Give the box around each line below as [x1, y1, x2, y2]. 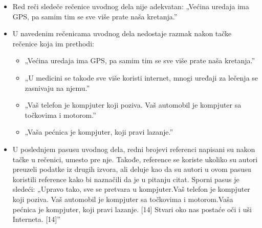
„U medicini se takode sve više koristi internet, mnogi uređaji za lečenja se [25, 72, 258, 83]
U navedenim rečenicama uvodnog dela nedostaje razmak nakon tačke [12, 28, 232, 39]
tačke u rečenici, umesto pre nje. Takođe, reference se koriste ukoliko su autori [12, 154, 258, 164]
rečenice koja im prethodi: [12, 38, 94, 48]
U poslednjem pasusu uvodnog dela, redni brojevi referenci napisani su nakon [12, 143, 255, 154]
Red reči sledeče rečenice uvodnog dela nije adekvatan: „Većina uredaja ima [12, 1, 249, 11]
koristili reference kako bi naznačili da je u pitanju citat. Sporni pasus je [12, 173, 239, 184]
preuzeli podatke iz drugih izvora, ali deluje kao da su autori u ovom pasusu [12, 164, 251, 174]
